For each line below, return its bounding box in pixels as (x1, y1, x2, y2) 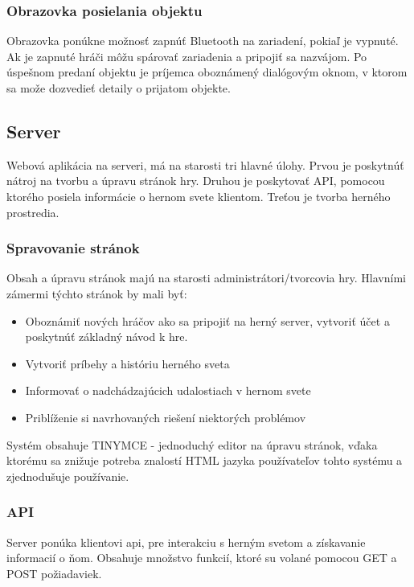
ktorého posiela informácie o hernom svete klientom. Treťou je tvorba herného (6, 187, 391, 204)
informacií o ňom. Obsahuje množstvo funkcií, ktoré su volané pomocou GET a (6, 549, 397, 566)
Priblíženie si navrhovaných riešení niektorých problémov (25, 408, 306, 425)
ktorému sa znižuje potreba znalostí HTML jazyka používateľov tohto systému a (6, 452, 403, 469)
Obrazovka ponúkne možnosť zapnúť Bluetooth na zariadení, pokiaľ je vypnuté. (6, 32, 399, 49)
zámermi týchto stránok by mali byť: (6, 285, 187, 302)
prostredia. (6, 203, 59, 220)
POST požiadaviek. (6, 564, 102, 581)
